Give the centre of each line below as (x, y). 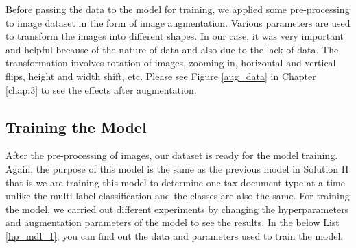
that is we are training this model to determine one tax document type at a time (175, 182)
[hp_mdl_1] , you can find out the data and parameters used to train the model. (175, 235)
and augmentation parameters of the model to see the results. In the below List (173, 222)
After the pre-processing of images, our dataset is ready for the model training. (172, 155)
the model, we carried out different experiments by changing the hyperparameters (177, 209)
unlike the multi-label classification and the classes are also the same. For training (178, 196)
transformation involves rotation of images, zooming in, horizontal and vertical (171, 63)
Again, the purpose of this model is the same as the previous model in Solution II (177, 168)
